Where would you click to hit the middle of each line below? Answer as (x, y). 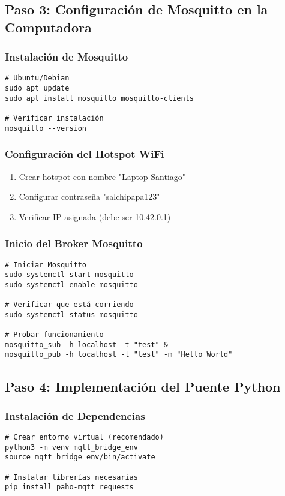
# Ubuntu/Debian (37, 78)
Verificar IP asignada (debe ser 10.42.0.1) (95, 216)
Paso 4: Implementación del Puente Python (143, 386)
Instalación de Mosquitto (67, 57)
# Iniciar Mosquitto (46, 265)
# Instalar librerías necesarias (71, 477)
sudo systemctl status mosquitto (71, 315)
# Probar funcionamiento (54, 335)
